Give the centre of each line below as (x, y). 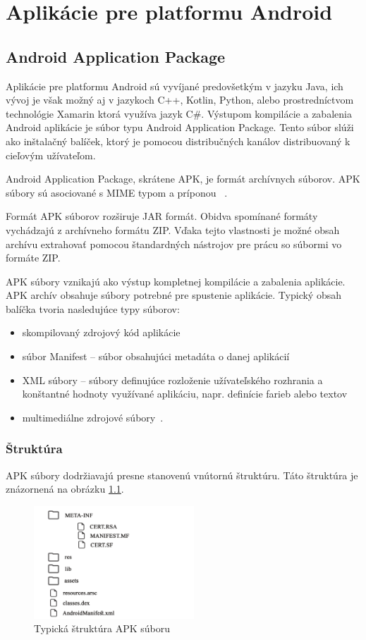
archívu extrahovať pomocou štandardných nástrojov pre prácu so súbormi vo (174, 244)
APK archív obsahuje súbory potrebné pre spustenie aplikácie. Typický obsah (173, 295)
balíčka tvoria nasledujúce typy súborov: (93, 308)
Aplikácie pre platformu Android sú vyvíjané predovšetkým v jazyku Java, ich (175, 86)
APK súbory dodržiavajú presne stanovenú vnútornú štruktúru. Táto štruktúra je (182, 475)
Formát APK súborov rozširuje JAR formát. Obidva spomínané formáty (162, 216)
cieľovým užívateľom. (51, 155)
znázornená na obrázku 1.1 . (65, 489)
